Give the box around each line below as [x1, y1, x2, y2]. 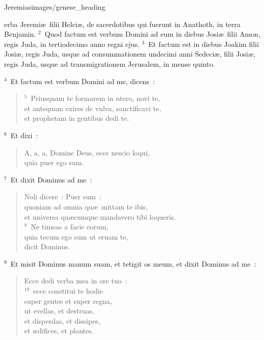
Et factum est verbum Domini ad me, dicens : [10, 75, 155, 86]
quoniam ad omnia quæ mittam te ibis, [24, 201, 148, 212]
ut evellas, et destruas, [24, 305, 94, 316]
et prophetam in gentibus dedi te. [24, 113, 129, 123]
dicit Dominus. [24, 241, 70, 252]
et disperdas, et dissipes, [24, 315, 100, 326]
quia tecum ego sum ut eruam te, [24, 231, 128, 242]
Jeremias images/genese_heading [4, 2, 105, 12]
